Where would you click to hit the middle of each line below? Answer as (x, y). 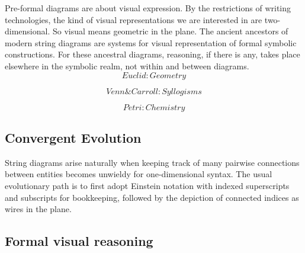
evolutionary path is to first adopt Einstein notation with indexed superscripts (147, 185)
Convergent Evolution (73, 137)
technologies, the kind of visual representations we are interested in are (134, 19)
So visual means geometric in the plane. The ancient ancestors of (170, 31)
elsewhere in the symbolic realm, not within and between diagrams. (127, 65)
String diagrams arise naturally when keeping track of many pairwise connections (152, 162)
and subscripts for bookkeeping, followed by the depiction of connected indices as (152, 197)
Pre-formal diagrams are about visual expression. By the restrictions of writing (148, 8)
